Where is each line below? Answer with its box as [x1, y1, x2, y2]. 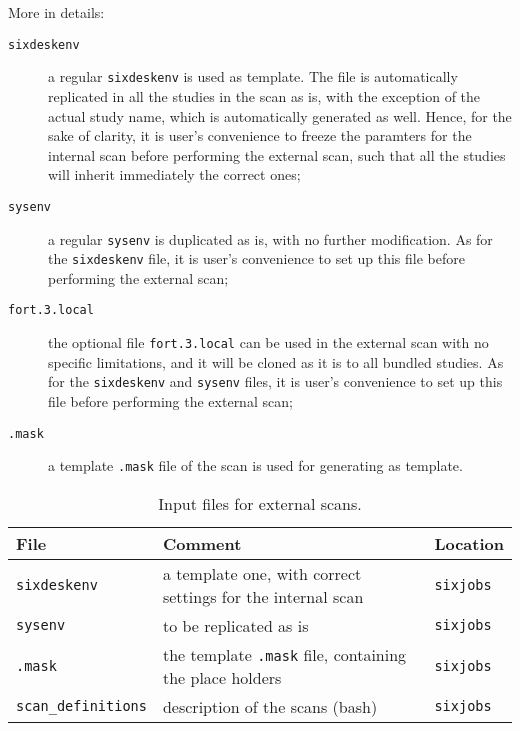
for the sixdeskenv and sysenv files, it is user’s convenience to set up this [48, 371, 503, 392]
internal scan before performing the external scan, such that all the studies [48, 144, 506, 165]
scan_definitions [16, 698, 147, 715]
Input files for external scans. [158, 491, 362, 515]
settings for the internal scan [162, 584, 364, 608]
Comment [162, 531, 242, 555]
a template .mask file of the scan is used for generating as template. [48, 455, 463, 476]
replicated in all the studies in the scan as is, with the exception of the [48, 85, 481, 106]
